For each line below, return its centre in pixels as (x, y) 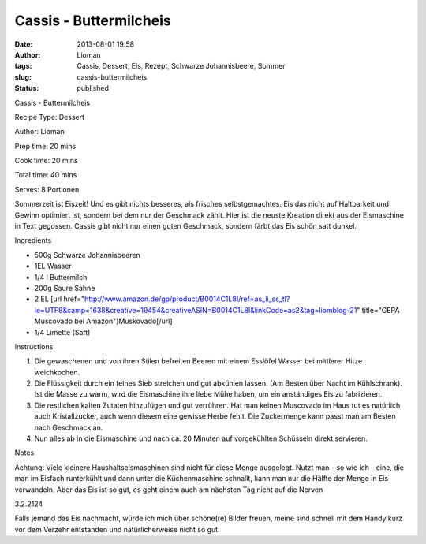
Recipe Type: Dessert (50, 117)
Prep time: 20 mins (45, 146)
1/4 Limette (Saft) (62, 332)
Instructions (34, 346)
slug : (23, 77)
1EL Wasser (53, 266)
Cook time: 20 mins (46, 161)
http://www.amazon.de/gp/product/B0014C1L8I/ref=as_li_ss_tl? (187, 299)
